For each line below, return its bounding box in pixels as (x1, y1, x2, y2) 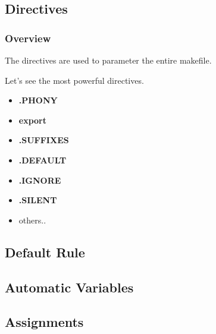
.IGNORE (18, 174, 61, 186)
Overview (5, 30, 51, 45)
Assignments (5, 313, 84, 331)
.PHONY (18, 94, 58, 106)
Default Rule (5, 242, 85, 261)
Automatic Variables (5, 278, 134, 296)
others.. (18, 213, 46, 226)
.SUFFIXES (18, 134, 69, 146)
